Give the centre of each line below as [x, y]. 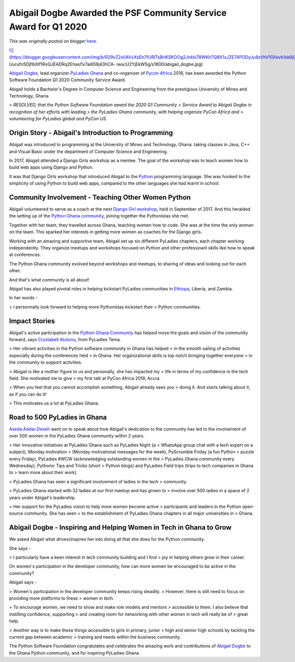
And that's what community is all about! [49, 280]
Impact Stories [32, 321]
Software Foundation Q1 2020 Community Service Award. [68, 80]
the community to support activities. [46, 362]
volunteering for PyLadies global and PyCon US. [58, 119]
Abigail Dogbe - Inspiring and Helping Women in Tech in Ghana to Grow [120, 527]
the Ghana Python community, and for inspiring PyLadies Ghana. [74, 653]
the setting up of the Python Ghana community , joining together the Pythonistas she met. [99, 216]
